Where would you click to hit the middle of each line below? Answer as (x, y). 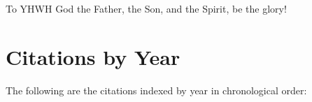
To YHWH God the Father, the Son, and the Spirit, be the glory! (146, 8)
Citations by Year (93, 56)
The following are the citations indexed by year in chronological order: (156, 90)
